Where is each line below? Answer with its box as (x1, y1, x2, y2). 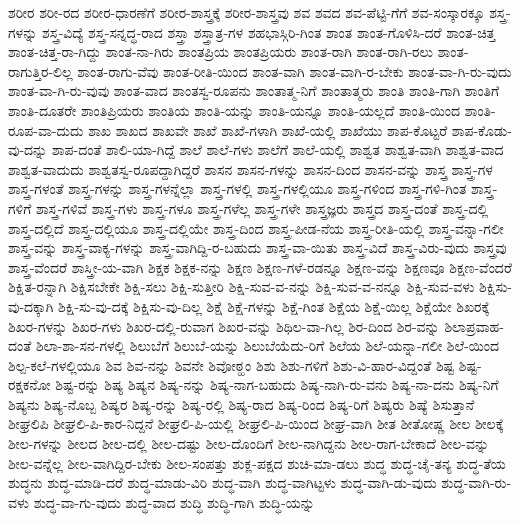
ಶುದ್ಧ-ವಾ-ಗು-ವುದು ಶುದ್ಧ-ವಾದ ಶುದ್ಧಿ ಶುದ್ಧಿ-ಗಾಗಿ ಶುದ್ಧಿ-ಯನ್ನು (33, 491, 315, 512)
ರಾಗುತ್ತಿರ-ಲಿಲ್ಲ (8, 60, 73, 81)
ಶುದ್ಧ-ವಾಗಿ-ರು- (441, 472, 512, 493)
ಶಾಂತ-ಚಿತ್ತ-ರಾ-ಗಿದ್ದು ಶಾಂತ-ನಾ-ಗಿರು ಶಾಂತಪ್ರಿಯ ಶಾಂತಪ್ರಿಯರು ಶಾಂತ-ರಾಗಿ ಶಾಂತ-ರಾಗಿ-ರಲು (8, 41, 434, 62)
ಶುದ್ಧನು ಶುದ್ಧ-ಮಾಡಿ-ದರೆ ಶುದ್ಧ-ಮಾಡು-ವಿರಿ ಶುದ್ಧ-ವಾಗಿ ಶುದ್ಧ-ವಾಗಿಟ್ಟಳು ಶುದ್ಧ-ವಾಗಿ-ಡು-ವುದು (8, 472, 437, 493)
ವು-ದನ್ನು (8, 139, 48, 160)
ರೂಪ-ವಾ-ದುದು (8, 119, 84, 140)
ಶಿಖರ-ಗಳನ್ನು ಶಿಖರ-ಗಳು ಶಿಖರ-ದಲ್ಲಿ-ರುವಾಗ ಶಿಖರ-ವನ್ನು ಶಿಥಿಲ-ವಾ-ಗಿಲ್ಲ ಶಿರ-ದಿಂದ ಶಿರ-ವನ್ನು (8, 315, 440, 336)
